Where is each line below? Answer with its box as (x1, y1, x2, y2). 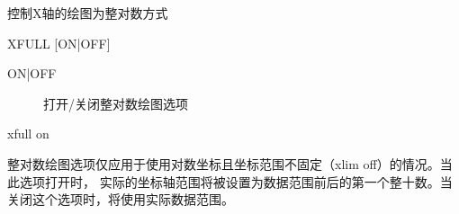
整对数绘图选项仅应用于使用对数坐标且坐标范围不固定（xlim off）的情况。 (7, 154, 440, 173)
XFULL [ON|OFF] (7, 33, 111, 52)
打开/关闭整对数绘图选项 (43, 94, 188, 112)
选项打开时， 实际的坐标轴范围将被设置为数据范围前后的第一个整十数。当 (19, 172, 453, 191)
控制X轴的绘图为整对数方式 (7, 4, 168, 22)
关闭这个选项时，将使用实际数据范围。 (7, 190, 234, 209)
